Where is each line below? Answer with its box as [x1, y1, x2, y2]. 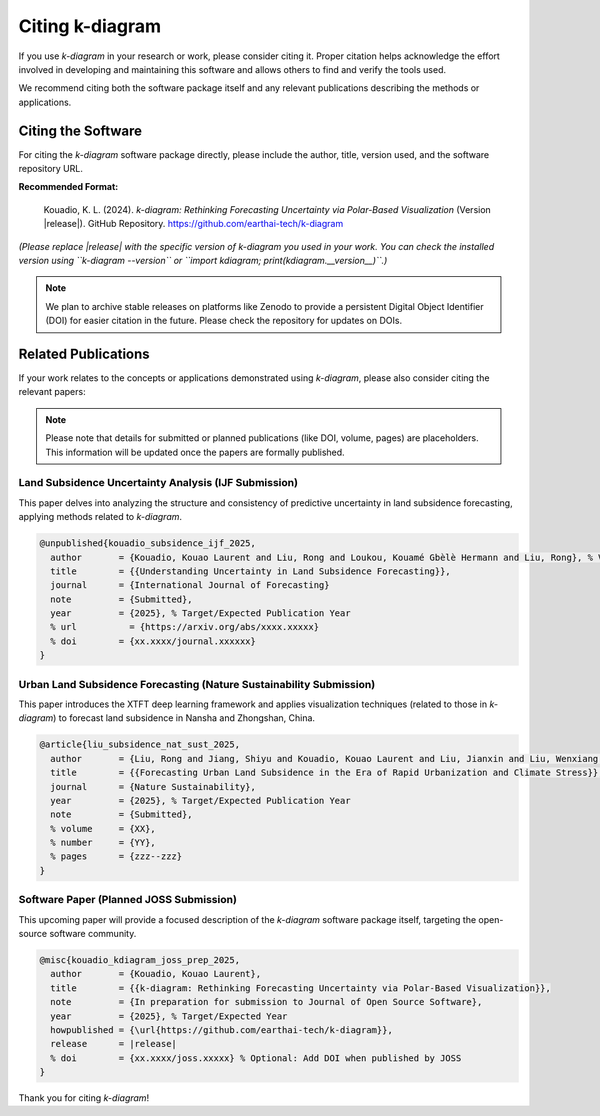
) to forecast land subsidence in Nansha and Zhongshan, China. [53, 712, 315, 724]
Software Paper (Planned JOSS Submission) [18, 893, 237, 907]
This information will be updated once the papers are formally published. [45, 446, 345, 458]
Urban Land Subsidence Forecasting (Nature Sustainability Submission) [18, 677, 376, 691]
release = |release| [50, 1038, 177, 1050]
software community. [49, 928, 137, 939]
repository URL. [18, 163, 84, 175]
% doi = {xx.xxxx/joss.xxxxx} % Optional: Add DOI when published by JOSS [50, 1052, 462, 1064]
